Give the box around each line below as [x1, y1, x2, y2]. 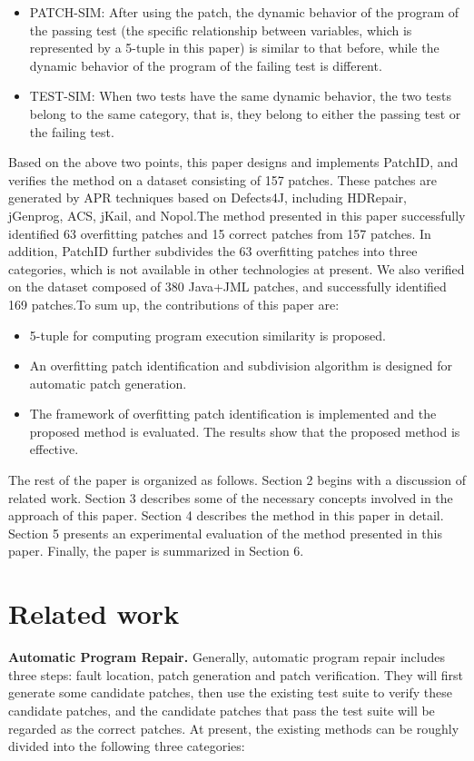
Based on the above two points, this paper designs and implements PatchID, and [8, 153, 459, 172]
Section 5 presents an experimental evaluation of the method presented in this [8, 523, 442, 542]
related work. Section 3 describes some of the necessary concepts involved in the [8, 488, 453, 507]
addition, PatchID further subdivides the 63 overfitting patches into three [8, 242, 418, 261]
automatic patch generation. [29, 373, 187, 392]
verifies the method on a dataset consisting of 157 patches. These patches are [8, 170, 437, 189]
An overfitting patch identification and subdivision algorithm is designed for [29, 356, 453, 375]
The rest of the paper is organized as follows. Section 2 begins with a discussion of [8, 470, 466, 489]
